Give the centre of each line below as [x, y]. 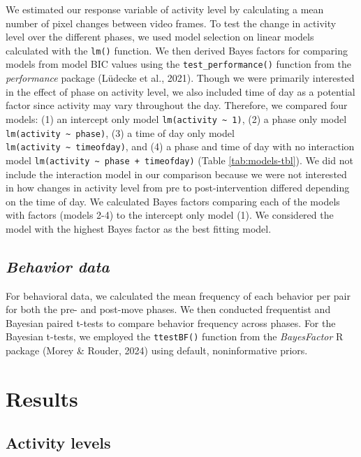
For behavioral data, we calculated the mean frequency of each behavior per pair [178, 295]
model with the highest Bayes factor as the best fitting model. [139, 228]
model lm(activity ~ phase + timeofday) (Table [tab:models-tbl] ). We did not [179, 160]
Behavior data [58, 266]
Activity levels [58, 443]
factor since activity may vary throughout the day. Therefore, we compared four [177, 105]
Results [42, 398]
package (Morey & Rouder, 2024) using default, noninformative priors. [157, 350]
